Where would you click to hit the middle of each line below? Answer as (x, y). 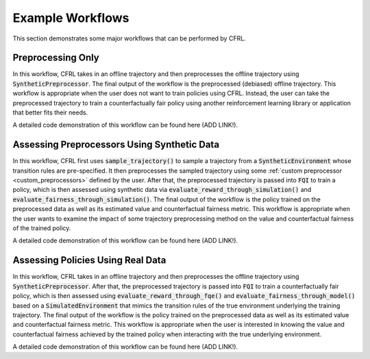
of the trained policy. (42, 228)
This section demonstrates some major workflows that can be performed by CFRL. (129, 38)
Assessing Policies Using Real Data (89, 260)
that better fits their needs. (50, 112)
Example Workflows (71, 18)
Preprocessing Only (56, 58)
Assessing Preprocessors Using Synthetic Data (116, 145)
